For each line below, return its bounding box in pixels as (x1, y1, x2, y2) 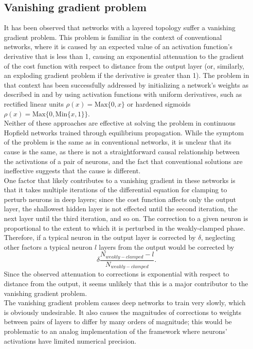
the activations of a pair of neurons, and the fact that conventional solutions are (4, 156, 243, 166)
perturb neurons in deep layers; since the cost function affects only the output (4, 194, 236, 204)
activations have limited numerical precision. (4, 335, 137, 346)
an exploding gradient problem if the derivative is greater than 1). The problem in (4, 70, 249, 80)
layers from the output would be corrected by (99, 241, 235, 252)
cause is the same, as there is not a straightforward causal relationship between (4, 146, 240, 156)
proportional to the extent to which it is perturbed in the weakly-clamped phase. (4, 222, 245, 233)
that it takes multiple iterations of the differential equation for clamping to (4, 184, 227, 195)
